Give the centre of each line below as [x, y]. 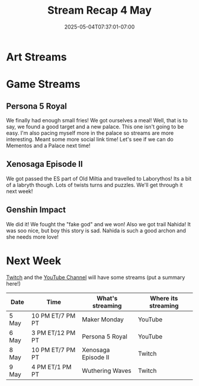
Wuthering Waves [107, 371]
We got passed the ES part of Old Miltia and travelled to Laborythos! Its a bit [99, 178]
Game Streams [43, 84]
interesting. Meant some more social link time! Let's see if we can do [90, 139]
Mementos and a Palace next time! [48, 145]
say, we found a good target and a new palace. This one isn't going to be [95, 126]
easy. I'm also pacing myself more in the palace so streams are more [90, 133]
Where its [164, 298]
